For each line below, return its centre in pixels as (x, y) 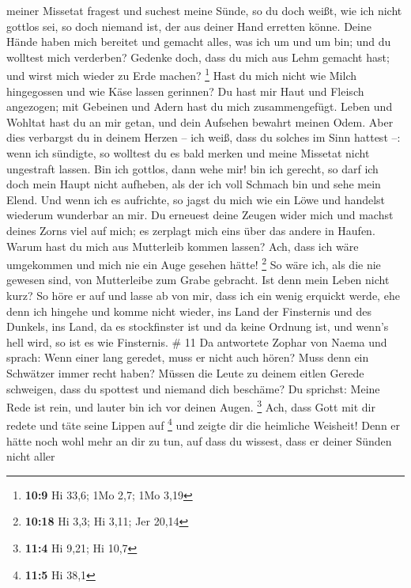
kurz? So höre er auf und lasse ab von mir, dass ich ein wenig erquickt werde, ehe (203, 295)
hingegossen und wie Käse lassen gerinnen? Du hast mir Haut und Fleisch (185, 91)
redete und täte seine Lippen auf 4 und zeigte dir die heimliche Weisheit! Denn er (204, 424)
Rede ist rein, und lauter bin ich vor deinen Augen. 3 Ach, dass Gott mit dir (191, 406)
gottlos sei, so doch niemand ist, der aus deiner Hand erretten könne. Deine (189, 26)
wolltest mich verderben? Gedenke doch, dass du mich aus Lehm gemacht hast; (198, 57)
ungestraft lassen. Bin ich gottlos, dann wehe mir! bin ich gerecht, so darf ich (192, 168)
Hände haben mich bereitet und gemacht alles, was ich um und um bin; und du (199, 42)
